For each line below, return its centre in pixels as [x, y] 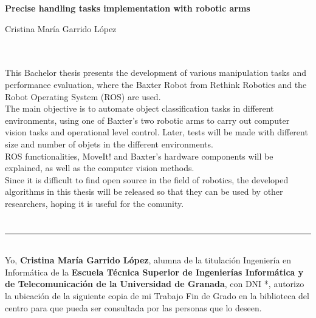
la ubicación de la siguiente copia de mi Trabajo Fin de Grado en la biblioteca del [157, 296]
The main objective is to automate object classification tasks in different [139, 108]
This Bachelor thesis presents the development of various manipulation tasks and [156, 73]
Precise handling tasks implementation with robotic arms [128, 8]
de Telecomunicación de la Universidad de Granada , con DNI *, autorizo [155, 284]
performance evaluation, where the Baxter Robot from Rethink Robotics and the [156, 84]
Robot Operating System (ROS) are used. [83, 96]
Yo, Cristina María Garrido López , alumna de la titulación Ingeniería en [148, 260]
